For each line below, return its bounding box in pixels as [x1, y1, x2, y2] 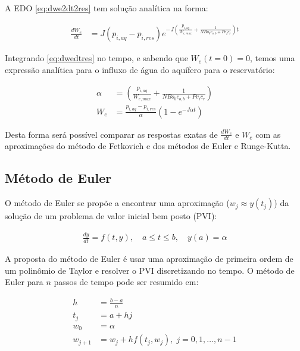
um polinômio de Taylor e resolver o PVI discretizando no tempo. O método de [5, 264, 295, 276]
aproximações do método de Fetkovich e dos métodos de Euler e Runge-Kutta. [5, 140, 291, 152]
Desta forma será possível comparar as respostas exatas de [5, 128, 218, 140]
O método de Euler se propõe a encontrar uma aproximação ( [5, 197, 230, 209]
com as [255, 128, 281, 140]
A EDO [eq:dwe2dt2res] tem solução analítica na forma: [5, 2, 208, 14]
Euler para [5, 276, 43, 288]
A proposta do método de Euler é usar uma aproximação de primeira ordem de [5, 252, 293, 265]
